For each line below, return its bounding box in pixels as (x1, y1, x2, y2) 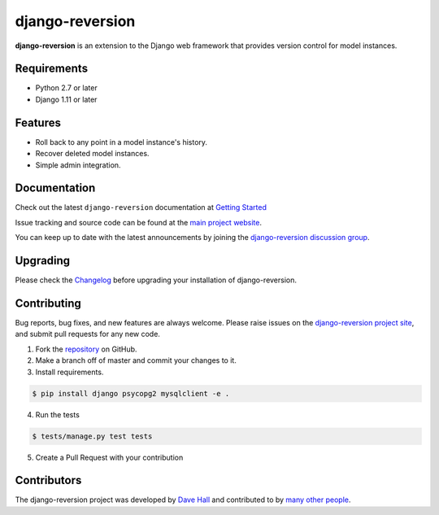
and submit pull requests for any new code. (15, 330, 160, 339)
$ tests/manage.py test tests (32, 431, 153, 441)
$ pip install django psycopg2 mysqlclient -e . (32, 389, 230, 398)
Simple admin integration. (35, 159, 121, 170)
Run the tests (35, 409, 80, 419)
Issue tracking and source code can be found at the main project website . (15, 217, 263, 227)
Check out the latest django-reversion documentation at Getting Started (15, 203, 267, 212)
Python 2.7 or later (35, 83, 98, 93)
